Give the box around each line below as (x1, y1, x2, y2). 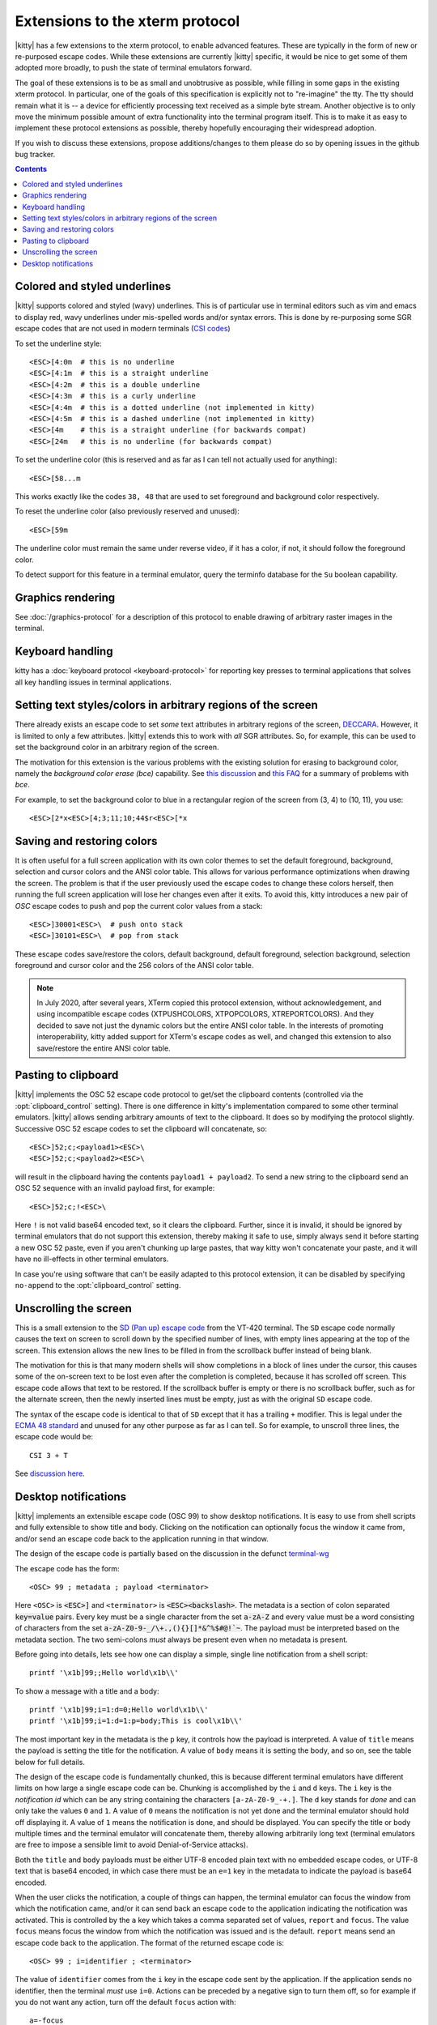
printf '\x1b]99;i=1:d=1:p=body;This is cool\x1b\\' (29, 1716, 243, 1725)
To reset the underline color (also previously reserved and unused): (15, 506, 240, 516)
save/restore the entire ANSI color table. (36, 1043, 171, 1053)
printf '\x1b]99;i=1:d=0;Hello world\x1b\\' (29, 1705, 210, 1715)
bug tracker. (15, 150, 56, 160)
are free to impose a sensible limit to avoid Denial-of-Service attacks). (15, 1840, 248, 1850)
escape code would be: (15, 1432, 93, 1442)
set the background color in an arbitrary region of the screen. (15, 742, 219, 752)
